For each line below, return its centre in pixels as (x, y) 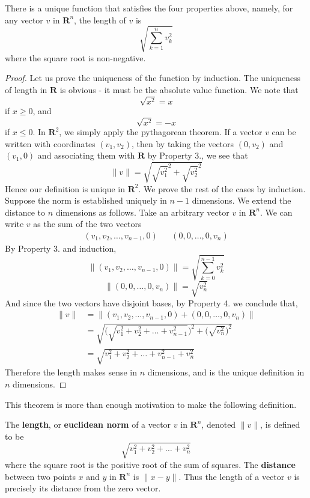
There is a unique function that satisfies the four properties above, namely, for (149, 8)
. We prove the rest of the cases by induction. (222, 188)
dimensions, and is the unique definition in (226, 372)
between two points (40, 476)
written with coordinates (50, 143)
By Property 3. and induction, (61, 248)
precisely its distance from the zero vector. (83, 488)
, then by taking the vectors (183, 143)
